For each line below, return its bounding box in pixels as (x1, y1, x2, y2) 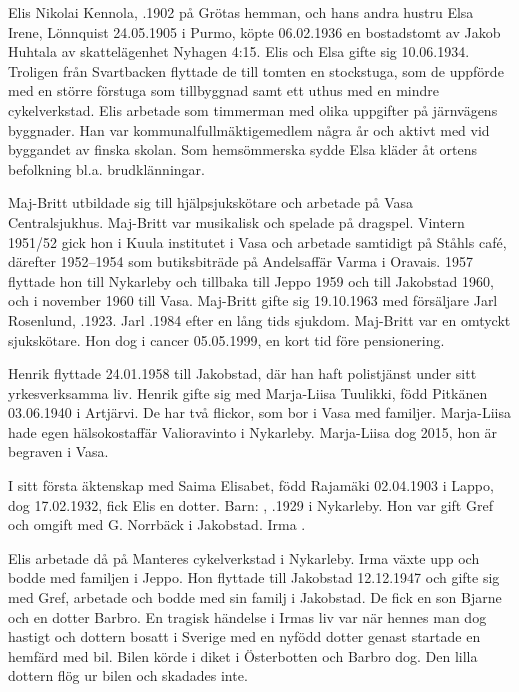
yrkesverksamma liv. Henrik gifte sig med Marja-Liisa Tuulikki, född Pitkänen (8, 382, 488, 403)
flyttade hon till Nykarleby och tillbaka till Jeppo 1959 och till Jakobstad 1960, (8, 270, 494, 291)
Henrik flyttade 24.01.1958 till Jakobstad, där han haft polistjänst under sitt (8, 363, 477, 384)
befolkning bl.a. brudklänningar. (8, 158, 205, 179)
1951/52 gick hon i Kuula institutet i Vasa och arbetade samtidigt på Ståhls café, (8, 231, 507, 252)
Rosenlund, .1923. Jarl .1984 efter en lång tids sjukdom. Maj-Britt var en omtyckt (8, 309, 511, 330)
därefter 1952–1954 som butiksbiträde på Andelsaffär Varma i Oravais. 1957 (8, 251, 473, 272)
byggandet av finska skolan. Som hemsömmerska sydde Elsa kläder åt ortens (8, 139, 478, 160)
